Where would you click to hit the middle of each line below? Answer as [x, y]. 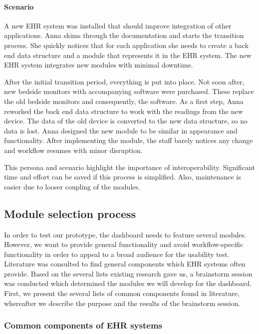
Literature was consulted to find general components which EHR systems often [125, 264]
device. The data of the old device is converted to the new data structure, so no [126, 121]
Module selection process [70, 213]
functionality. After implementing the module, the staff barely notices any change [129, 140]
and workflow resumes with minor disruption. [73, 150]
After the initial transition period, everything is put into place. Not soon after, [124, 81]
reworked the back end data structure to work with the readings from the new [124, 111]
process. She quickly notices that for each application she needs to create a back [127, 45]
